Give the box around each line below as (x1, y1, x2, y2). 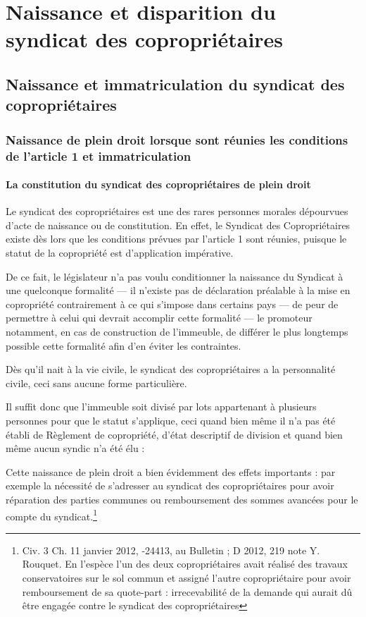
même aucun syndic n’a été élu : (6, 441, 145, 456)
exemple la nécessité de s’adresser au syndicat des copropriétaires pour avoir (6, 478, 334, 493)
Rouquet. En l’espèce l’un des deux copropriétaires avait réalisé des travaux (22, 556, 348, 571)
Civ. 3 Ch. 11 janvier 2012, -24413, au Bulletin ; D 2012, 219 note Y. (22, 542, 320, 557)
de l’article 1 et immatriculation (6, 147, 191, 164)
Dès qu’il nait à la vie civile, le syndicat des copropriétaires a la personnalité (6, 362, 336, 377)
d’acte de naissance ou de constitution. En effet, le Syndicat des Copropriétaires (6, 217, 351, 232)
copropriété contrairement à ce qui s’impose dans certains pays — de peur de (6, 296, 339, 311)
